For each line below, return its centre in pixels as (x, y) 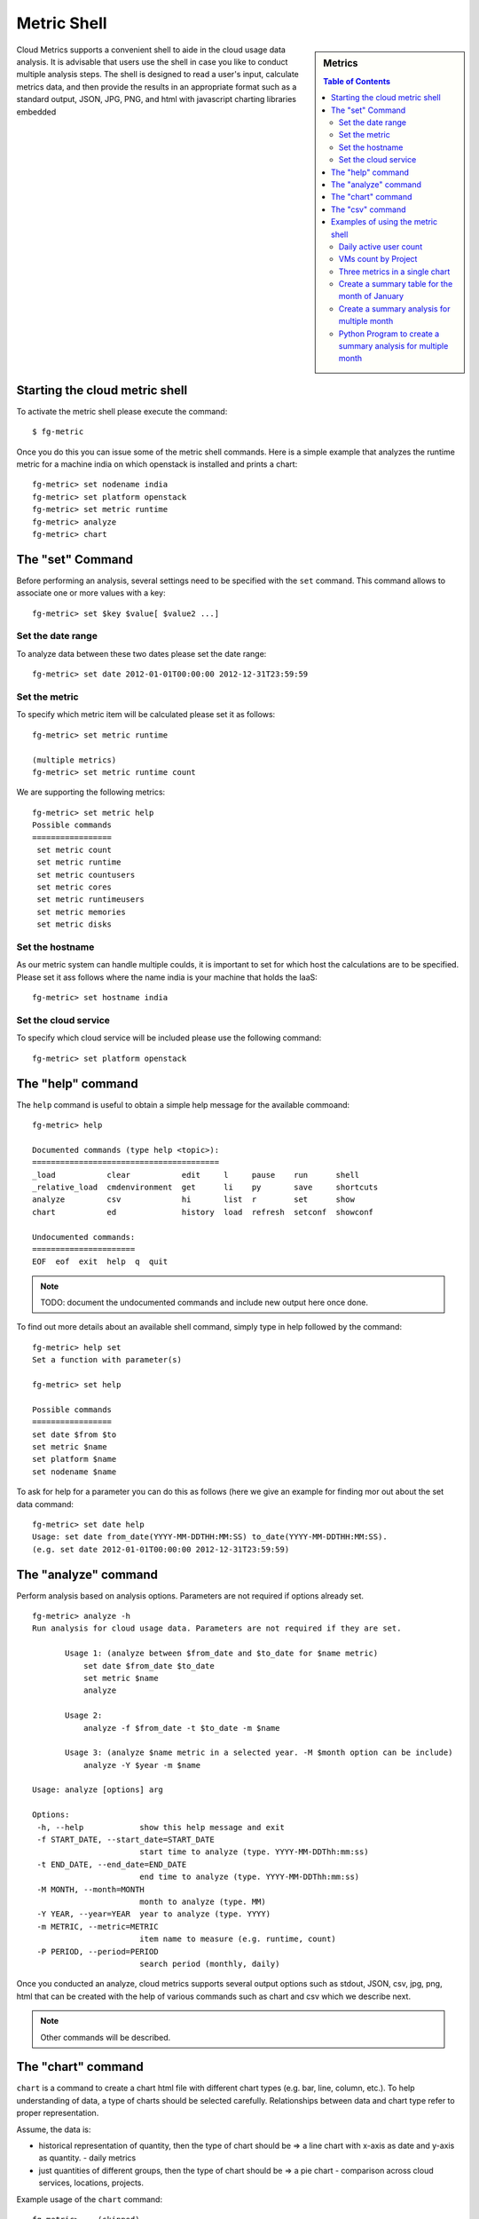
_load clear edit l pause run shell (196, 1175)
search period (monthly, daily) (209, 1963)
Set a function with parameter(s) (107, 1360)
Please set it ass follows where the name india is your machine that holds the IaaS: (167, 977)
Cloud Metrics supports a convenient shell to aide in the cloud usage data (151, 50)
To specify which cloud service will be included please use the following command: (169, 1038)
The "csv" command (369, 209)
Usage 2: (84, 1716)
